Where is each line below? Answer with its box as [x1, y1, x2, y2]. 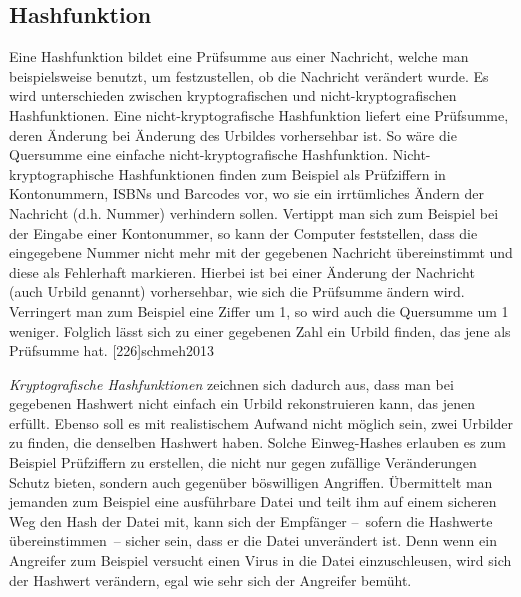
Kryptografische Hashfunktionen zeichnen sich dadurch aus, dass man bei [9, 373, 454, 394]
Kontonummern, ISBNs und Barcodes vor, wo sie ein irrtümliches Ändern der [9, 183, 485, 204]
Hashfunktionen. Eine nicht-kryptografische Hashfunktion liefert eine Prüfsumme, [9, 104, 509, 125]
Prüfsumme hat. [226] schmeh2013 [9, 340, 214, 361]
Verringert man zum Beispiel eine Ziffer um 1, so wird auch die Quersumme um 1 [9, 300, 509, 321]
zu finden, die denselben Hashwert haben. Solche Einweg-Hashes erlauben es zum [9, 432, 506, 453]
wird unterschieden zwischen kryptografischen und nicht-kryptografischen [9, 85, 457, 106]
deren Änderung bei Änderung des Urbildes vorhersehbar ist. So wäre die [9, 124, 457, 145]
